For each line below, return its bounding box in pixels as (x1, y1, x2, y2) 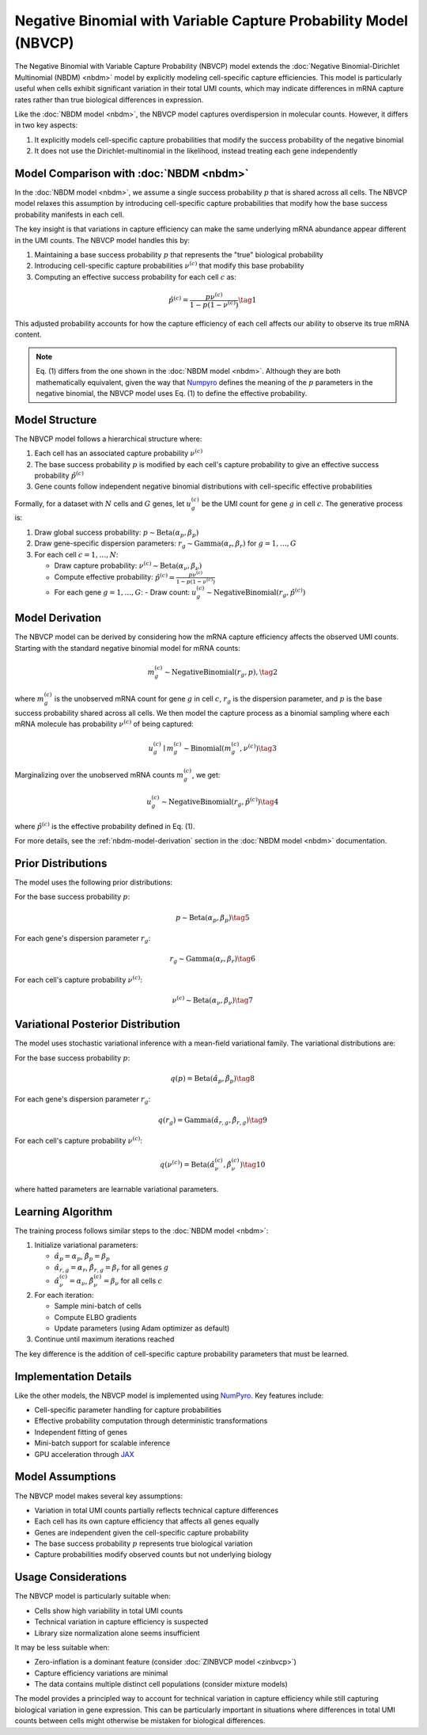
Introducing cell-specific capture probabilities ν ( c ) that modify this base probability (34, 260, 304, 271)
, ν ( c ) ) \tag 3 (240, 742, 277, 752)
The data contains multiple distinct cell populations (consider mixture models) (34, 1680, 288, 1689)
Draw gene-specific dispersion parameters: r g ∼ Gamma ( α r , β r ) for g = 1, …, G (34, 538, 297, 550)
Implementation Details (14, 1370, 132, 1383)
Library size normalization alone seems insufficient (34, 1628, 201, 1638)
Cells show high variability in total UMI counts (34, 1606, 183, 1615)
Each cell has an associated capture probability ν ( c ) (34, 447, 203, 458)
